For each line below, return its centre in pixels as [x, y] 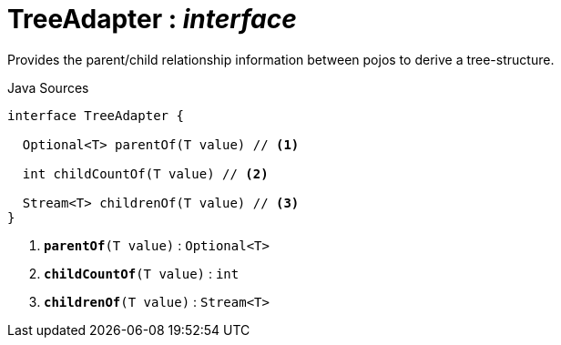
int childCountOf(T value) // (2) [145, 173]
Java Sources [48, 87]
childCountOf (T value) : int [142, 273]
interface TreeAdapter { [96, 115]
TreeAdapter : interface [152, 19]
